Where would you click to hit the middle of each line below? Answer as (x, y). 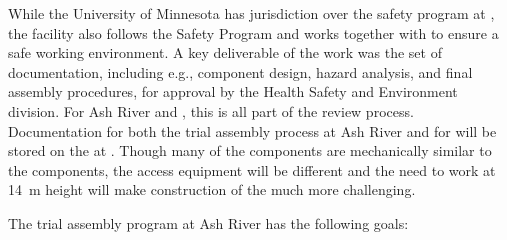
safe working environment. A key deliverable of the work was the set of (225, 52)
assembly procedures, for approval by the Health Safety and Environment (233, 91)
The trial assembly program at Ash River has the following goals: (208, 222)
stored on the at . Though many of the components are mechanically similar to (250, 150)
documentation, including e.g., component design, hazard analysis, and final (240, 71)
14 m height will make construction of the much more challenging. (212, 189)
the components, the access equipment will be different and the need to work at (252, 169)
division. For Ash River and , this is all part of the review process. (211, 110)
